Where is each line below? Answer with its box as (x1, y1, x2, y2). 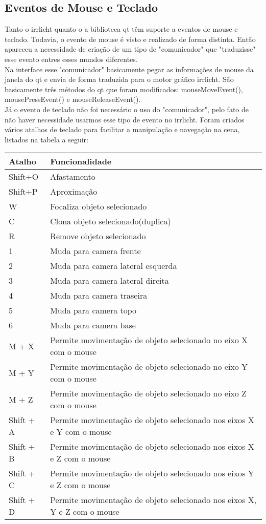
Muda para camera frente (50, 245, 141, 257)
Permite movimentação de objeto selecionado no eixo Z (50, 387, 247, 400)
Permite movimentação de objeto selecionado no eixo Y (50, 361, 248, 373)
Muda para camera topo (50, 304, 137, 317)
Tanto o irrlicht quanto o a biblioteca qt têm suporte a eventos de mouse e (5, 24, 238, 34)
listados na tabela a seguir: (5, 134, 88, 144)
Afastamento (50, 171, 95, 183)
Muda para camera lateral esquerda (50, 260, 177, 272)
